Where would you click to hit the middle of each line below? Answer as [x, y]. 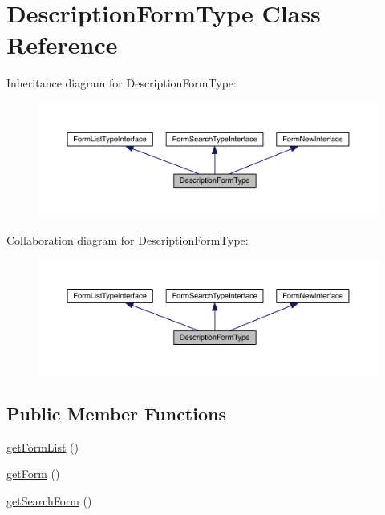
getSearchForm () [49, 500]
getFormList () [43, 446]
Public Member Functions [116, 413]
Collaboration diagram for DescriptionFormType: [128, 239]
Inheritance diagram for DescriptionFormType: [122, 83]
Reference [62, 45]
